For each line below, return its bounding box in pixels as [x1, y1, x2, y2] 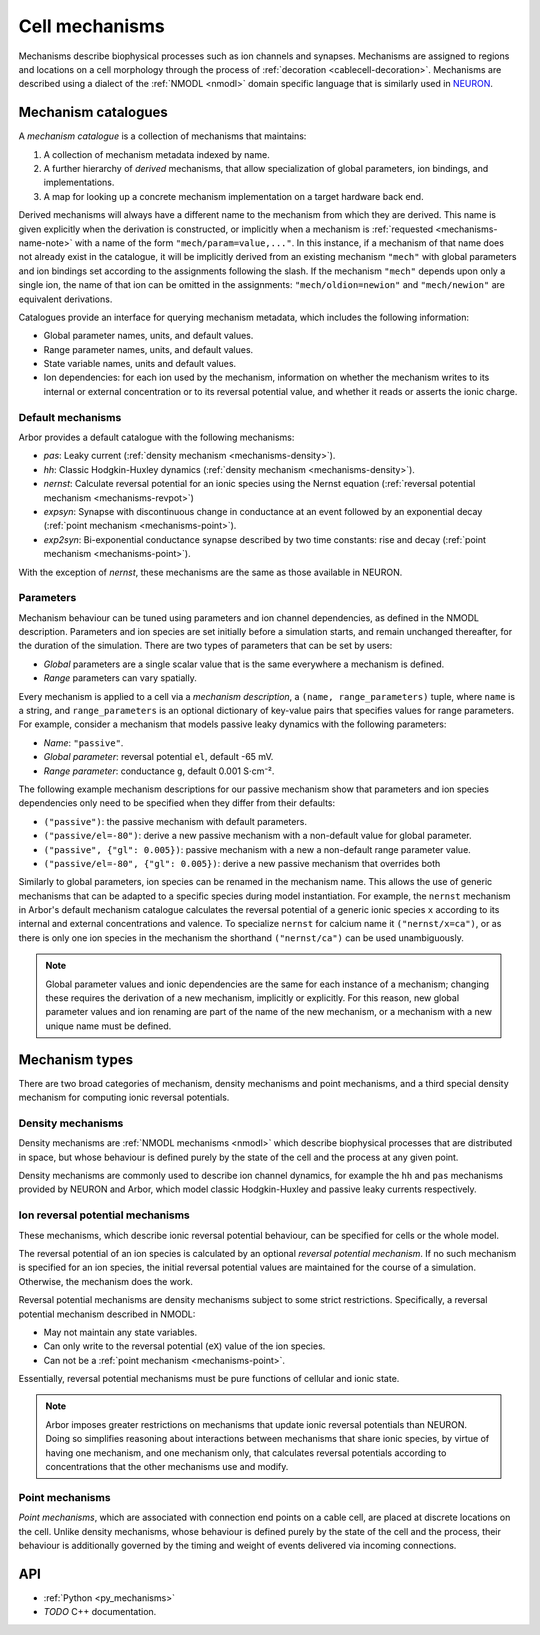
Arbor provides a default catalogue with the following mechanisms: [18, 431, 295, 444]
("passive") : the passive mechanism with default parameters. [43, 815, 307, 827]
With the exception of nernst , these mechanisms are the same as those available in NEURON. [18, 566, 403, 578]
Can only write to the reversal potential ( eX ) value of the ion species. [43, 1340, 326, 1352]
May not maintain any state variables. [43, 1326, 198, 1338]
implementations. [43, 176, 115, 189]
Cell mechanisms [18, 15, 165, 37]
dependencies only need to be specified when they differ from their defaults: [18, 797, 335, 809]
